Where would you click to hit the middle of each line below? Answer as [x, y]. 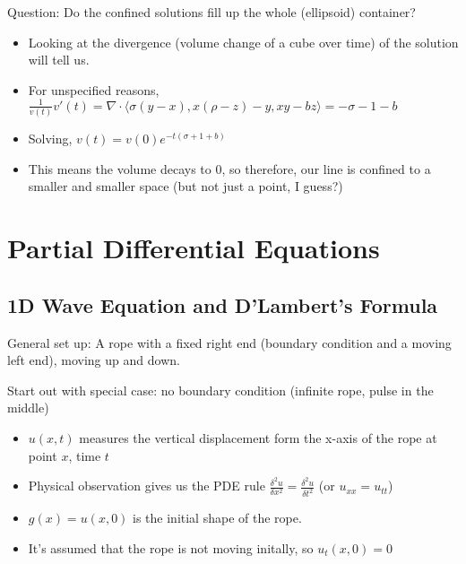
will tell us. [59, 60]
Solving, [50, 139]
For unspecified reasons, [94, 89]
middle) [28, 408]
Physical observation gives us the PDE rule [147, 486]
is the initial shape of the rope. [217, 518]
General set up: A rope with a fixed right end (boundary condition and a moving [229, 342]
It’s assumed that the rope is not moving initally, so [171, 547]
